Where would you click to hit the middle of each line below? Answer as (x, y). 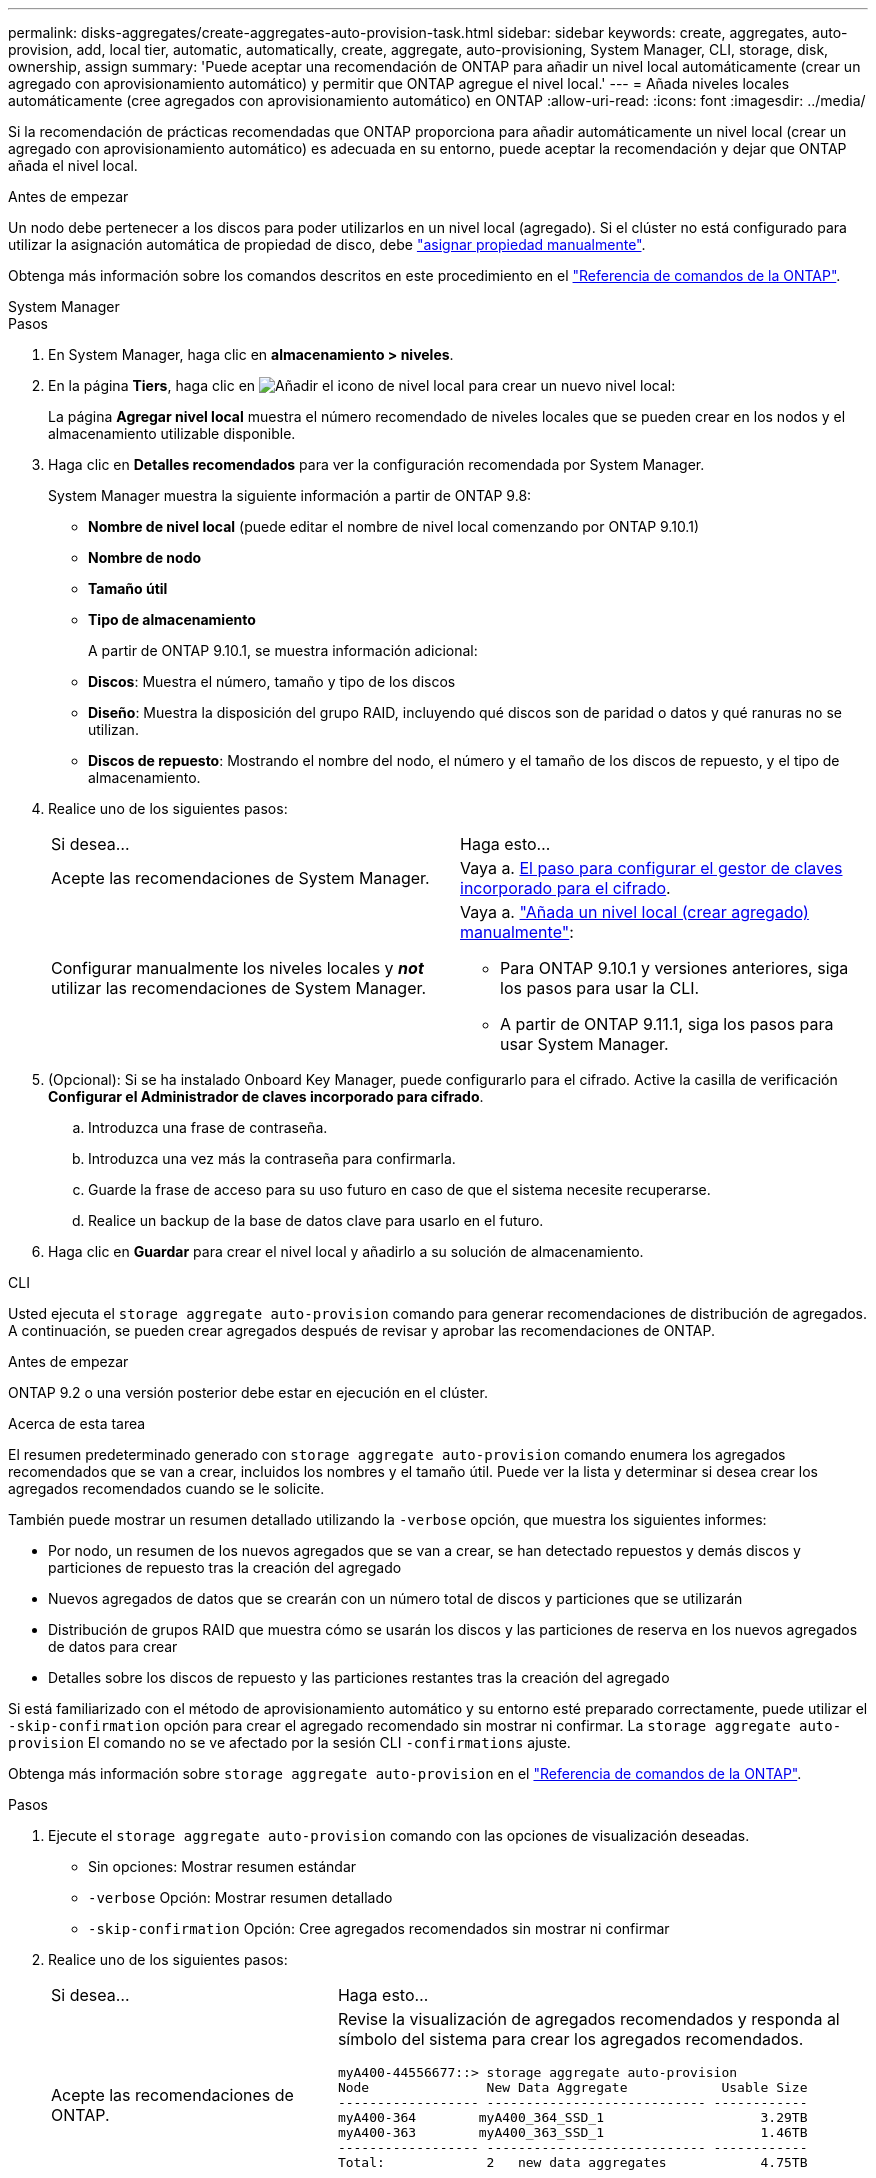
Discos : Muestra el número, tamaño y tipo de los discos (272, 681)
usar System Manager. (584, 1044)
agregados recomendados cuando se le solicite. (166, 1488)
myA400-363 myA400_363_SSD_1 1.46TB (572, 2132)
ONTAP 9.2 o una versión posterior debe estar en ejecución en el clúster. (248, 1392)
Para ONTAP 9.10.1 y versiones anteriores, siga (674, 968)
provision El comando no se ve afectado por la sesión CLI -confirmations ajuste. (289, 1742)
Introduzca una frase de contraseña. (208, 1127)
